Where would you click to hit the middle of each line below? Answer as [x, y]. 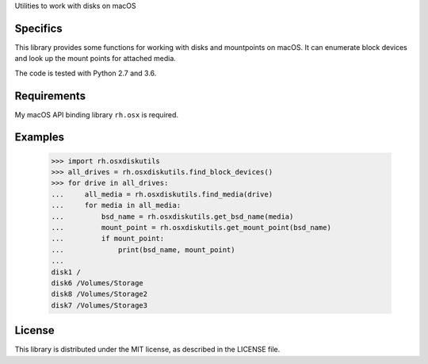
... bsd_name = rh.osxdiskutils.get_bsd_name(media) [172, 216]
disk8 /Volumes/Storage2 [99, 294]
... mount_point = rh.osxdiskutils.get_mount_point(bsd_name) [191, 227]
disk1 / [66, 272]
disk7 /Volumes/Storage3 [99, 305]
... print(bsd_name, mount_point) [143, 249]
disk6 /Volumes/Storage [97, 283]
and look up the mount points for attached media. [95, 59]
